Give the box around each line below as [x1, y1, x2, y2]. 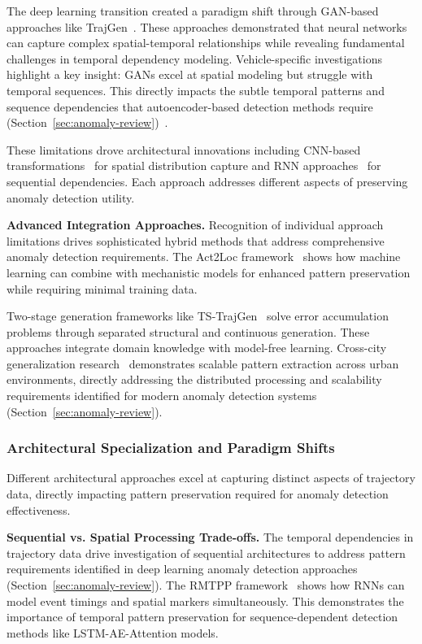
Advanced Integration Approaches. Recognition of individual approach [7, 216, 384, 233]
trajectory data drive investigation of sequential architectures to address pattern [7, 544, 406, 561]
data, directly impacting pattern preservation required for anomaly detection [7, 485, 389, 503]
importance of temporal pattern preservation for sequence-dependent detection [7, 608, 398, 625]
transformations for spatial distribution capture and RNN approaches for [7, 157, 381, 174]
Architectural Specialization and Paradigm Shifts [7, 437, 335, 458]
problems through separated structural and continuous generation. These [7, 323, 370, 340]
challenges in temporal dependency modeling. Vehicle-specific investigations [7, 50, 382, 67]
